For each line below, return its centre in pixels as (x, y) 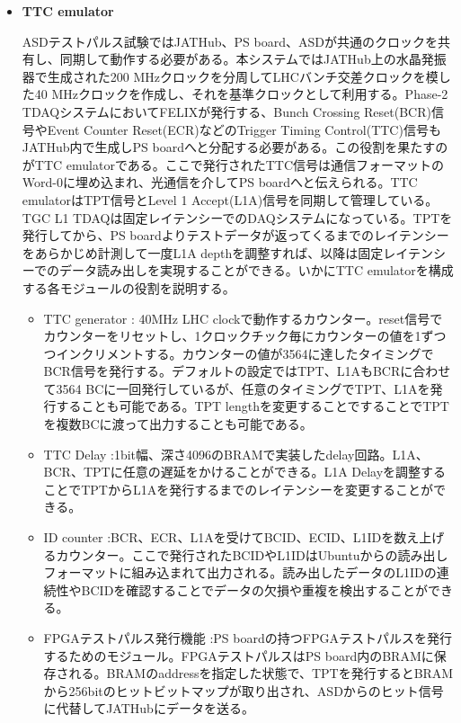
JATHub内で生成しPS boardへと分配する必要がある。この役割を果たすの (235, 147)
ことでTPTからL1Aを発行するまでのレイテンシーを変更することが (238, 489)
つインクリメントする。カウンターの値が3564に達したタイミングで (239, 353)
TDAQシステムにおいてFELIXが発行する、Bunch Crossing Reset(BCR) (226, 111)
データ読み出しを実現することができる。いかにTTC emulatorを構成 (256, 270)
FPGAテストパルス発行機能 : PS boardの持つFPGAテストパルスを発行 (248, 638)
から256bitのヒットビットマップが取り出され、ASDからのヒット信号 (244, 690)
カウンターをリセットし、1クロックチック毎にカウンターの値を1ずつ (245, 336)
